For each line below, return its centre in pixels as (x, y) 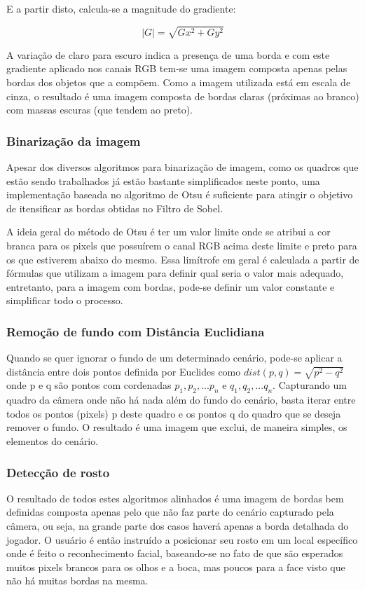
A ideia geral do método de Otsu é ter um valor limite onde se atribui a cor (168, 232)
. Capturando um (310, 385)
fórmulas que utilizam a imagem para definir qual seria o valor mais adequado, (175, 273)
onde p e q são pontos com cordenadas (89, 385)
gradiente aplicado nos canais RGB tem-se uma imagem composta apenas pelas (177, 68)
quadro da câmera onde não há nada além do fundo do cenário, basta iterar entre (181, 400)
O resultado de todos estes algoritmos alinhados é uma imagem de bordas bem (175, 498)
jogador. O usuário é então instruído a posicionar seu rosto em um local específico (182, 539)
